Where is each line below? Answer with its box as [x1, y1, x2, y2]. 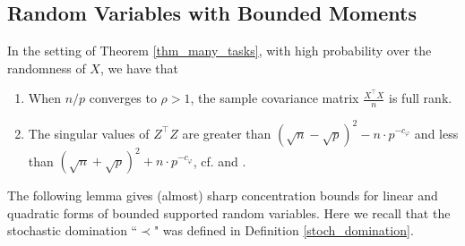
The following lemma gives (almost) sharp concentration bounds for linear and [7, 186, 438, 205]
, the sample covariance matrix [190, 89, 359, 107]
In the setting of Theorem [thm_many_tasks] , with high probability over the [7, 41, 432, 60]
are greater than [182, 123, 271, 142]
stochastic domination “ [7, 221, 138, 240]
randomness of [7, 58, 86, 77]
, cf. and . [193, 151, 246, 170]
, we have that [99, 58, 179, 77]
